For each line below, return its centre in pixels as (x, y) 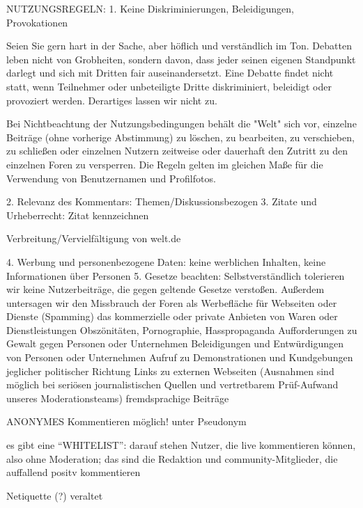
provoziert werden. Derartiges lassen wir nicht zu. (112, 100)
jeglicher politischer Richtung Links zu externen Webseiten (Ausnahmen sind (170, 371)
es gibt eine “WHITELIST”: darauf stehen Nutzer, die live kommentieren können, (181, 445)
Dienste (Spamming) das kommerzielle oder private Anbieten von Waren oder (172, 316)
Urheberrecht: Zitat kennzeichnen (78, 215)
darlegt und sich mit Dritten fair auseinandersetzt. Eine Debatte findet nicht (170, 73)
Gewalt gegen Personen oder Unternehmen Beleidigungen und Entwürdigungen (175, 343)
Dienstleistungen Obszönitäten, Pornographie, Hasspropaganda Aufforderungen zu (182, 330)
